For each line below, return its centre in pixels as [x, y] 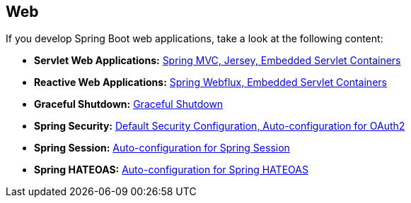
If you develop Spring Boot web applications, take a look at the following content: [195, 39]
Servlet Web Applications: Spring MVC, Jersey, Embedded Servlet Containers [218, 61]
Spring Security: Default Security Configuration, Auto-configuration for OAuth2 [220, 126]
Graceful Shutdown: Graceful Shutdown [129, 104]
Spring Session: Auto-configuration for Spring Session [162, 148]
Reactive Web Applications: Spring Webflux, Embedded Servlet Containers [210, 82]
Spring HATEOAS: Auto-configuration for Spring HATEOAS [171, 170]
